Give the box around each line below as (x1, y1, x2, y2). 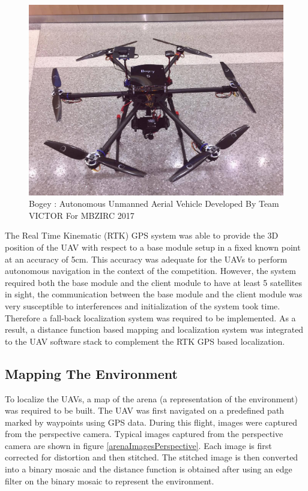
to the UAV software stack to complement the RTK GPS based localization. (5, 335, 285, 347)
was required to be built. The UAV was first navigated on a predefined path (5, 404, 285, 417)
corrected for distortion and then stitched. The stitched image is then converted (5, 451, 298, 463)
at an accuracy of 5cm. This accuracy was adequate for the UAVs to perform (5, 252, 288, 265)
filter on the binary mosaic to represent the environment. (5, 474, 214, 487)
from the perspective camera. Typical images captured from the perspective (5, 427, 283, 440)
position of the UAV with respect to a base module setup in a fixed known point (5, 240, 301, 253)
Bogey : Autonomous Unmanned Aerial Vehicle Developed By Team (29, 197, 279, 210)
